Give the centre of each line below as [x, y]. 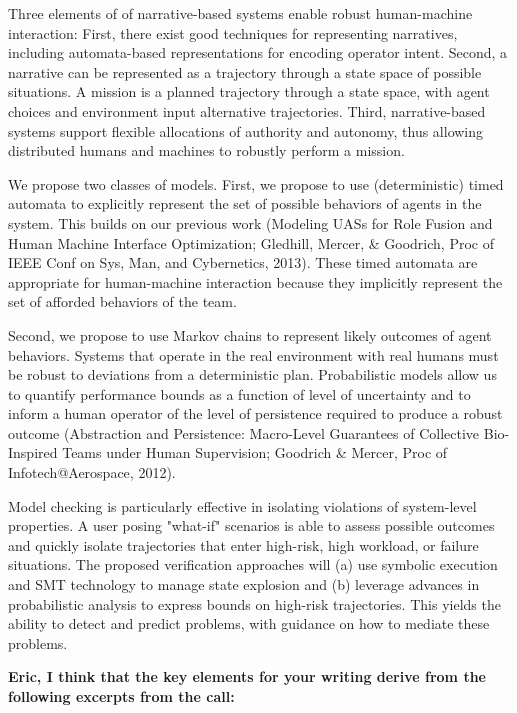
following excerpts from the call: [121, 696]
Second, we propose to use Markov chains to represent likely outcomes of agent [250, 334]
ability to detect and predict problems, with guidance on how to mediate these [249, 623]
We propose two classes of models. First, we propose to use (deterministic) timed [256, 183]
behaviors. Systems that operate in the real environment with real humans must [253, 354]
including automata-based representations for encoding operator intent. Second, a [258, 52]
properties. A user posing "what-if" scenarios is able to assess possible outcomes [251, 525]
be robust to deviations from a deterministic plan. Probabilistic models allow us [252, 374]
